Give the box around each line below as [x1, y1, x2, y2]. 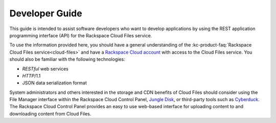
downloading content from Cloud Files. [9, 110, 91, 117]
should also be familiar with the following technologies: [9, 56, 125, 62]
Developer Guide [9, 8, 82, 19]
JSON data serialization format [22, 80, 87, 86]
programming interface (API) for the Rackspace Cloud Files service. [9, 32, 152, 38]
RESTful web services [22, 65, 68, 71]
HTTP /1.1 [22, 72, 41, 79]
